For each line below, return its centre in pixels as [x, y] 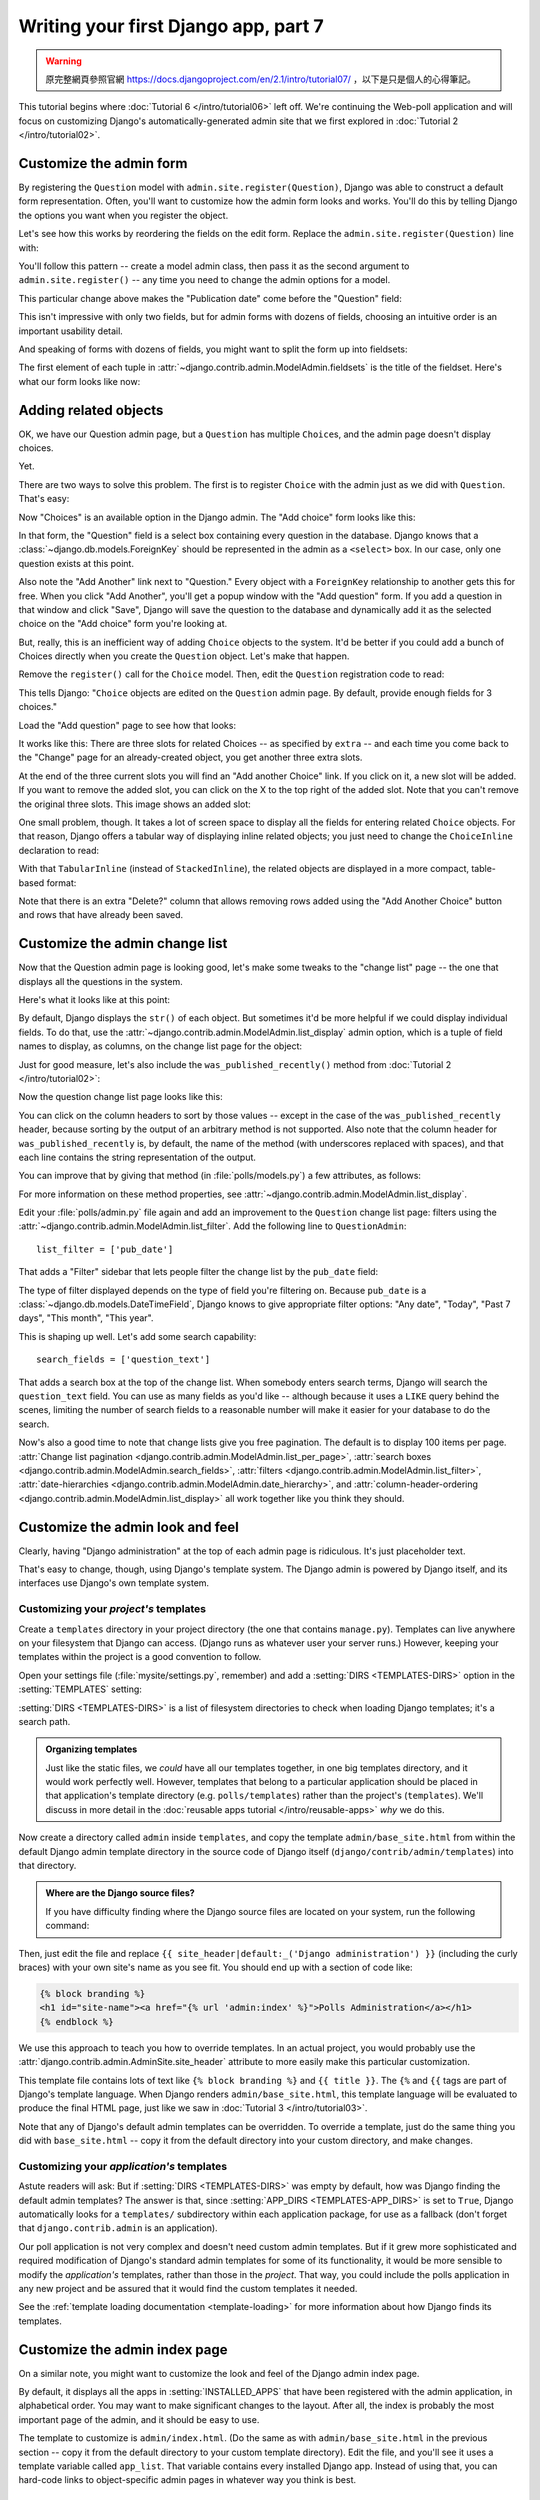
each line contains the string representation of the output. [137, 1157]
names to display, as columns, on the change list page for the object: [160, 1046]
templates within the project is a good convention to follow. [140, 1657]
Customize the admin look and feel [129, 1526]
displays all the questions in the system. [101, 981]
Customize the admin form [103, 163]
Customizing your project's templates [112, 1609]
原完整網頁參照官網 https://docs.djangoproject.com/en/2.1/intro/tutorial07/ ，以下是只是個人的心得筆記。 [261, 79]
